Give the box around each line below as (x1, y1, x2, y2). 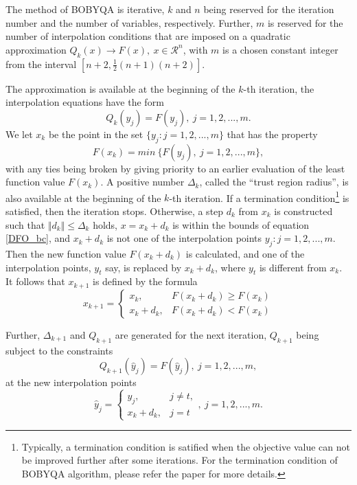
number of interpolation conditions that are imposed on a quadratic (5, 29, 290, 43)
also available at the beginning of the (5, 190, 161, 205)
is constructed (274, 204, 333, 218)
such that (5, 217, 45, 232)
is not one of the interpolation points (106, 231, 262, 245)
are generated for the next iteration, (115, 327, 267, 341)
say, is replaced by (105, 260, 182, 274)
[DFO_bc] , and (5, 231, 71, 245)
